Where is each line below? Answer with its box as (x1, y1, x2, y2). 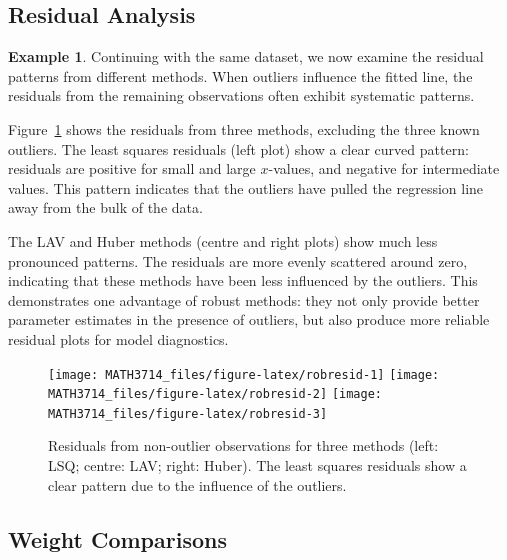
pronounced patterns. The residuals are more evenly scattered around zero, (8, 250, 468, 271)
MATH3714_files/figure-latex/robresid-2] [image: (48, 387, 382, 402)
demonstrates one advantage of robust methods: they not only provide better (8, 289, 480, 310)
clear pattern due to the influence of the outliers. (48, 474, 347, 495)
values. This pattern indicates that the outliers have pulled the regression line (8, 177, 484, 198)
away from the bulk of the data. (8, 197, 203, 218)
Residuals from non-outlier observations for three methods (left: (48, 435, 439, 456)
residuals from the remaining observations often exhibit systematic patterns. (8, 85, 475, 106)
